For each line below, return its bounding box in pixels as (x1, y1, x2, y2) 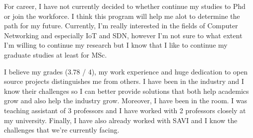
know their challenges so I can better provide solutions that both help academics (4, 85, 249, 96)
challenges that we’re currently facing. (4, 125, 120, 135)
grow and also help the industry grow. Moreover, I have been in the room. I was (4, 95, 248, 106)
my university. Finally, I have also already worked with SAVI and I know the (4, 115, 238, 125)
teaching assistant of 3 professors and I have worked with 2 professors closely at (4, 105, 246, 115)
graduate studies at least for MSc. (4, 49, 107, 60)
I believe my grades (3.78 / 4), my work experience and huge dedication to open (4, 66, 248, 76)
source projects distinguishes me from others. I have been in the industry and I (4, 76, 244, 86)
